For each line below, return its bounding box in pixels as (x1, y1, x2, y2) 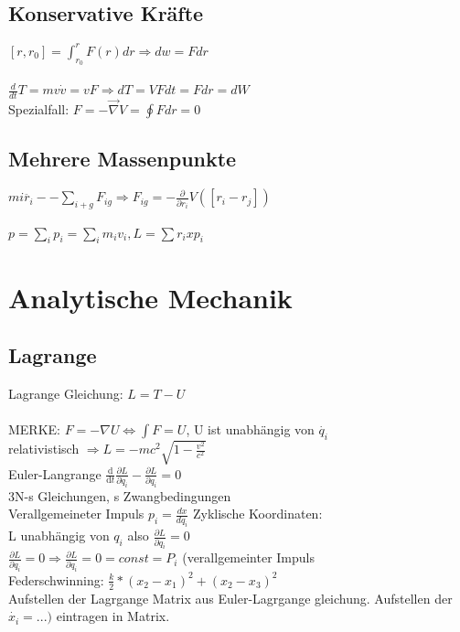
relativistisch (8, 439, 80, 458)
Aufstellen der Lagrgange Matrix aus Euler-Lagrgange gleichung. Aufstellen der (8, 588, 453, 607)
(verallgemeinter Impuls (182, 548, 316, 567)
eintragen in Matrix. (56, 606, 170, 626)
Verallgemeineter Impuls (8, 504, 144, 523)
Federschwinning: (8, 570, 104, 589)
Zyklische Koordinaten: (192, 504, 323, 523)
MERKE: (8, 420, 60, 439)
